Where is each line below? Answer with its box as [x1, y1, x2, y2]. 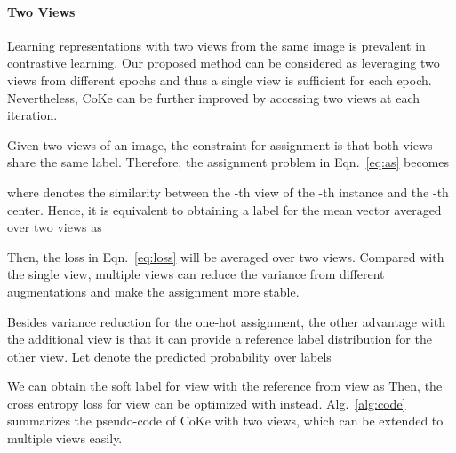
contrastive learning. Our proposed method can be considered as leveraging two [7, 53, 440, 72]
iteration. [7, 106, 58, 124]
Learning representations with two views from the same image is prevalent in [7, 36, 426, 54]
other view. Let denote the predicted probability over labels [7, 346, 332, 365]
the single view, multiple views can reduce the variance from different [7, 265, 385, 283]
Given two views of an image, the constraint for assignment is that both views [7, 135, 433, 154]
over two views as [7, 218, 102, 236]
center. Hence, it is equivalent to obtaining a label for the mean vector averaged [7, 200, 442, 219]
